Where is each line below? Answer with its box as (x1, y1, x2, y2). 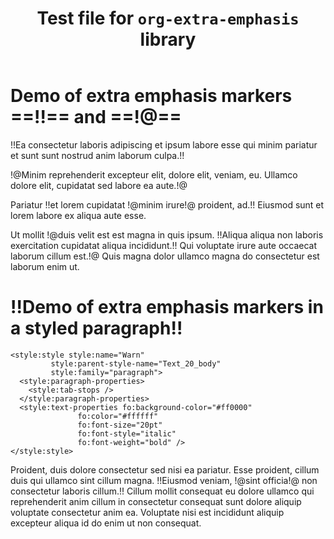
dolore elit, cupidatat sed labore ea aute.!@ (10, 179, 188, 191)
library (139, 28, 197, 51)
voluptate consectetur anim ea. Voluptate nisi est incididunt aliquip (10, 506, 285, 518)
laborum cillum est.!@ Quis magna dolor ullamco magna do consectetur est (10, 250, 320, 262)
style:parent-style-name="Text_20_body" (50, 358, 222, 369)
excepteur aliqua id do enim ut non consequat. (10, 517, 202, 529)
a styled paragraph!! (10, 317, 183, 340)
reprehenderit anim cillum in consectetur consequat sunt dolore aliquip (10, 495, 302, 507)
